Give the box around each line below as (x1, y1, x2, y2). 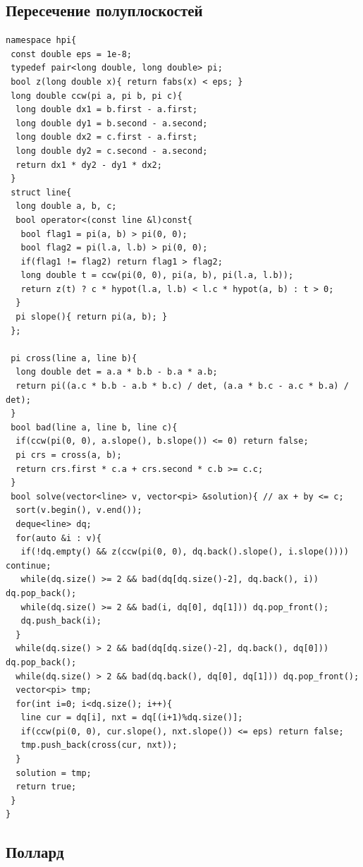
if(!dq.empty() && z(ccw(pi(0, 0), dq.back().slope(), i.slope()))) (20, 547, 349, 557)
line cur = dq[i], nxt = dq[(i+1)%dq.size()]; (20, 713, 243, 723)
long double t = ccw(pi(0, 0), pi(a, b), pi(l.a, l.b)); (20, 270, 294, 281)
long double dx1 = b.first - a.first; (16, 104, 198, 115)
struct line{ (11, 187, 72, 198)
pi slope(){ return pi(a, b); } (16, 312, 168, 322)
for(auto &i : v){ (16, 533, 102, 543)
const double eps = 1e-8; (11, 49, 132, 59)
